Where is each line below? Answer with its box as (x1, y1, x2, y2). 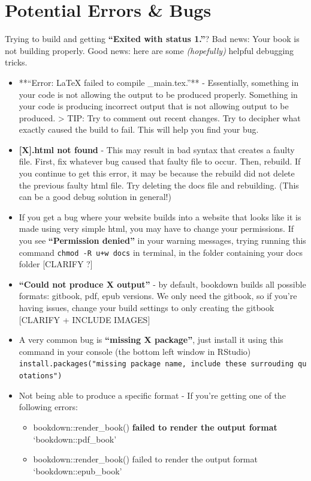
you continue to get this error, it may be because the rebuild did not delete (19, 167, 295, 180)
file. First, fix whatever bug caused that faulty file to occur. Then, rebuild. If (19, 155, 301, 168)
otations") (19, 372, 62, 381)
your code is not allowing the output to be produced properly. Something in (19, 88, 298, 100)
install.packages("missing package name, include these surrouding (19, 360, 294, 369)
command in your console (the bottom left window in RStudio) (19, 345, 251, 357)
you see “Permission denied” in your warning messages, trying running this (19, 234, 306, 247)
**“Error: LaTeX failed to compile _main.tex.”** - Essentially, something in (19, 76, 299, 88)
